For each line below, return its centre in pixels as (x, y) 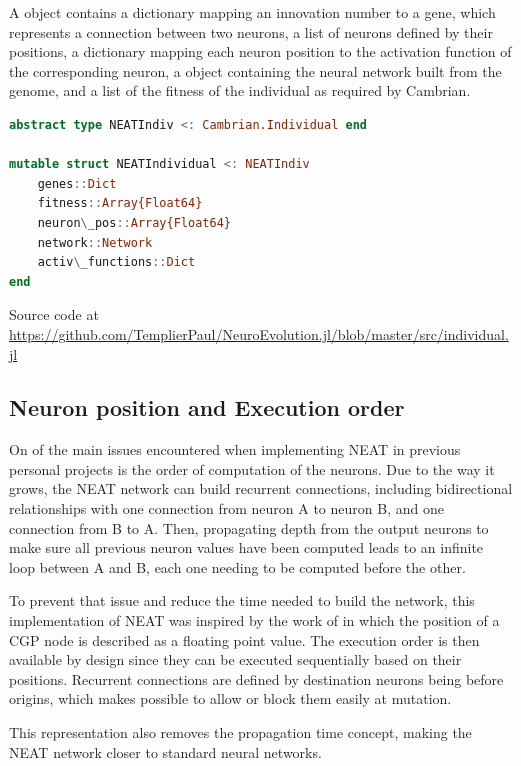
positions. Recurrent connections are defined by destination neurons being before (256, 678)
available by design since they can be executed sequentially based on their (235, 659)
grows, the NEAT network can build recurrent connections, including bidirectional (261, 488)
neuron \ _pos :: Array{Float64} (134, 222)
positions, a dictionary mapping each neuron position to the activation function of (260, 51)
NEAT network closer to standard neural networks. (165, 751)
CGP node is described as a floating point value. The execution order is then (244, 639)
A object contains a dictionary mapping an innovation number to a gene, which (252, 12)
